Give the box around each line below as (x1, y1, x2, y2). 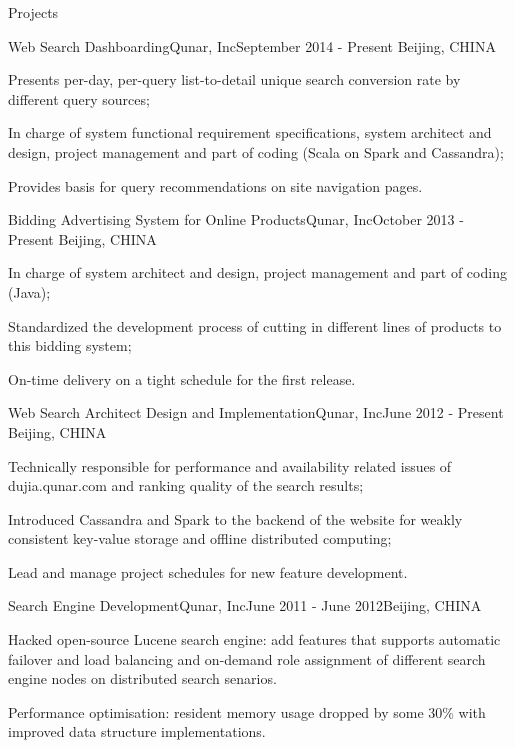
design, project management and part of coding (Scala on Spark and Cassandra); (8, 141, 504, 162)
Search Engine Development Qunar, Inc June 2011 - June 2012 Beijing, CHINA (8, 595, 482, 616)
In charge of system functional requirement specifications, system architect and (8, 122, 492, 143)
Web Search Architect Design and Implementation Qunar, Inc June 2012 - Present (8, 402, 504, 423)
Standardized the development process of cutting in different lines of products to (8, 315, 502, 336)
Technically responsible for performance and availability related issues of (8, 455, 452, 476)
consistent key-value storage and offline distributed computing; (8, 528, 392, 549)
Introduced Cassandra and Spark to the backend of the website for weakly (8, 508, 463, 529)
